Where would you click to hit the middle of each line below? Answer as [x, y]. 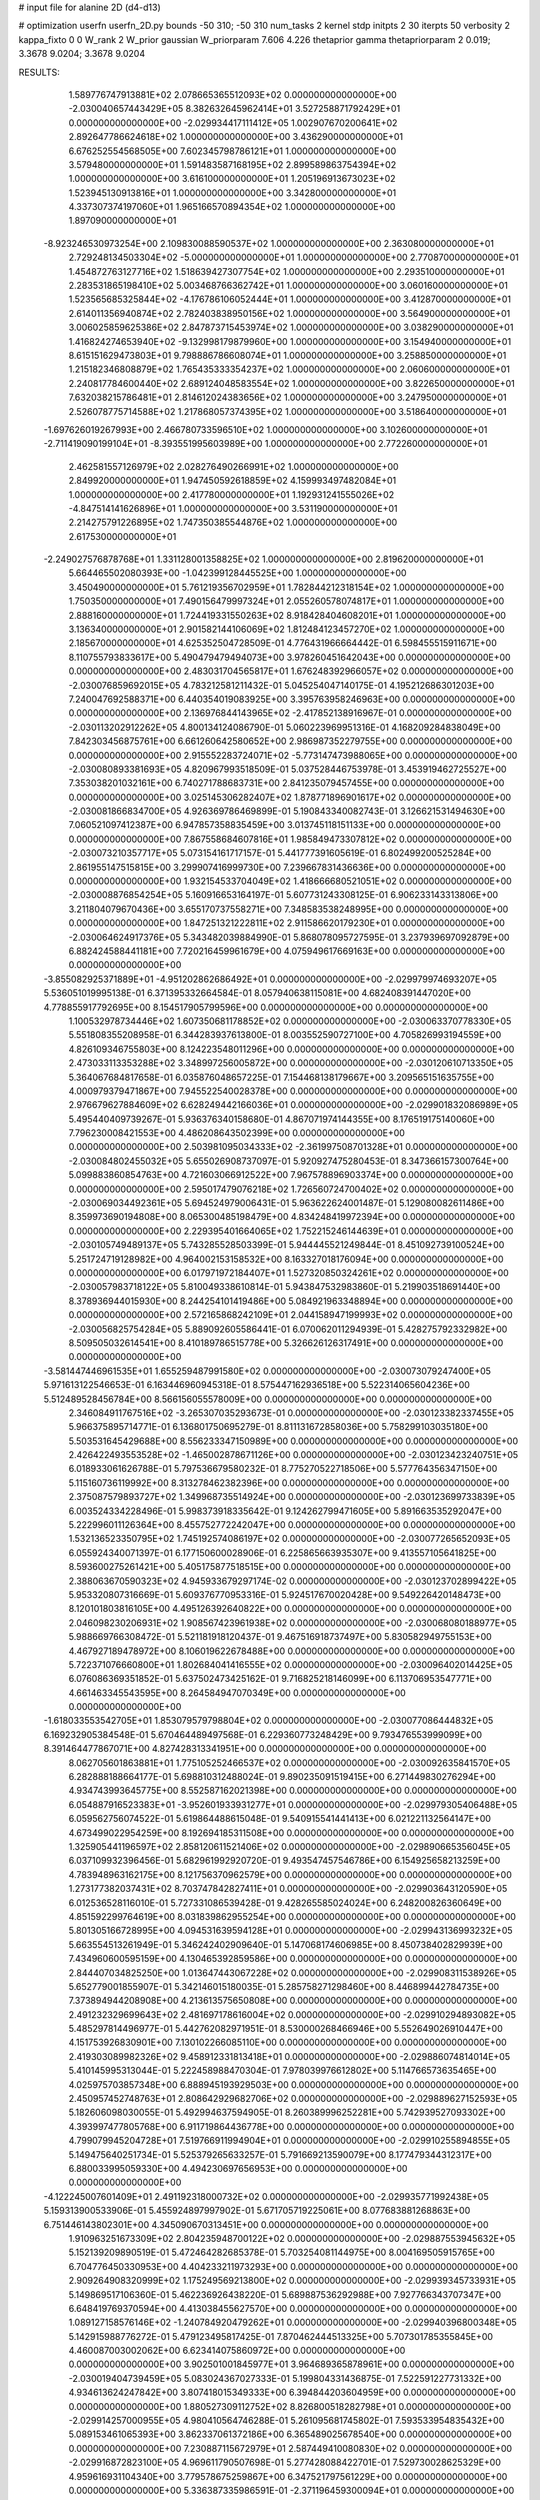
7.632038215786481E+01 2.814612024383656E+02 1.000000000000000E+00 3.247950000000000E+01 [287, 397]
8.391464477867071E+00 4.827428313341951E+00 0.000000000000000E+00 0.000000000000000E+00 [265, 1749]
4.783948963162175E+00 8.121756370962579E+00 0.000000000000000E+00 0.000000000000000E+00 [290, 1874]
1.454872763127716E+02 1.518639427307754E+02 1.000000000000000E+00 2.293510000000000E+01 [286, 271]
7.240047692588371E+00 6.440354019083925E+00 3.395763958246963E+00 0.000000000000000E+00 [291, 699]
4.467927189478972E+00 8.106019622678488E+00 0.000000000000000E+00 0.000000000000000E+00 [291, 1651]
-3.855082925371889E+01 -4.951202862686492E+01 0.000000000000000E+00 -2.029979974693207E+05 [270, 979]
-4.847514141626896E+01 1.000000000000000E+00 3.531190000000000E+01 [233, 508]
